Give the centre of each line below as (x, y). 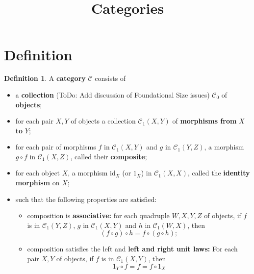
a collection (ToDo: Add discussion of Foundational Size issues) (113, 94)
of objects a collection (103, 121)
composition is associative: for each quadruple (98, 215)
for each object (38, 173)
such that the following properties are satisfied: (86, 199)
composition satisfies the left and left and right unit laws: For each (132, 249)
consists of (110, 78)
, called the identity (219, 173)
